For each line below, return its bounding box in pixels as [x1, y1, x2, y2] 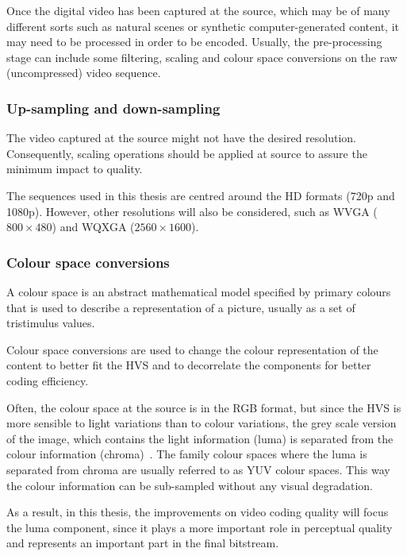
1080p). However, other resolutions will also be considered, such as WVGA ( [6, 203, 378, 219]
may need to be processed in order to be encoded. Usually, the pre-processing [6, 33, 382, 50]
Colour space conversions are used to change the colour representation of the [6, 341, 378, 357]
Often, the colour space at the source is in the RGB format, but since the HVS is [6, 399, 401, 415]
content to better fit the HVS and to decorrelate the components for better [6, 357, 371, 373]
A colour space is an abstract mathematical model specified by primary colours [6, 283, 391, 299]
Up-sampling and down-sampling [6, 98, 221, 118]
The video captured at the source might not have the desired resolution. [6, 129, 356, 146]
